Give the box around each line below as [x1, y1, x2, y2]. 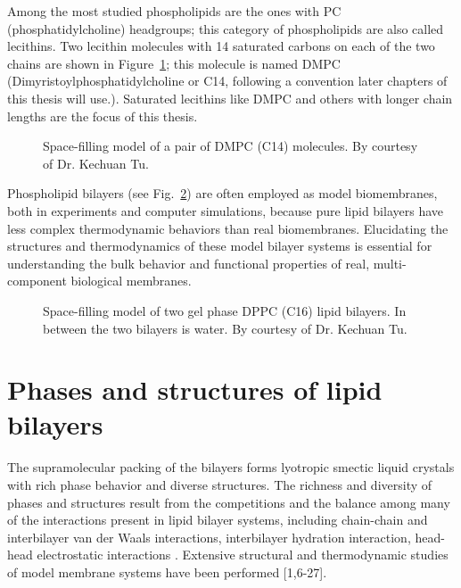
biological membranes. [70, 271, 192, 290]
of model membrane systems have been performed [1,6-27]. [7, 562, 327, 581]
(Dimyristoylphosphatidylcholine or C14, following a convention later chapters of [7, 71, 448, 90]
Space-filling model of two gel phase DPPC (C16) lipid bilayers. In [43, 301, 407, 319]
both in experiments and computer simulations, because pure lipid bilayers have [7, 201, 444, 219]
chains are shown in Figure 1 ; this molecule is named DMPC [7, 54, 341, 72]
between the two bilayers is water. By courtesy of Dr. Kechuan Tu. [43, 319, 407, 337]
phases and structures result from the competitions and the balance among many [7, 493, 450, 511]
